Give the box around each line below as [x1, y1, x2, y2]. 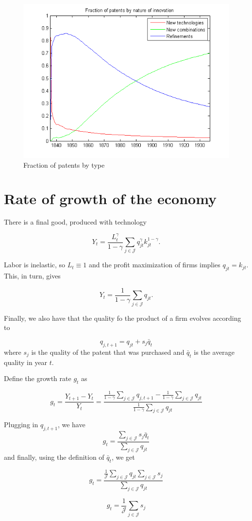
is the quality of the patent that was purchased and [31, 347, 185, 357]
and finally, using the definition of [4, 452, 104, 462]
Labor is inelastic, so [4, 260, 66, 270]
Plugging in [4, 419, 38, 430]
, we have [57, 419, 85, 430]
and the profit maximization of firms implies [88, 260, 220, 270]
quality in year [4, 357, 48, 367]
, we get [111, 452, 135, 462]
